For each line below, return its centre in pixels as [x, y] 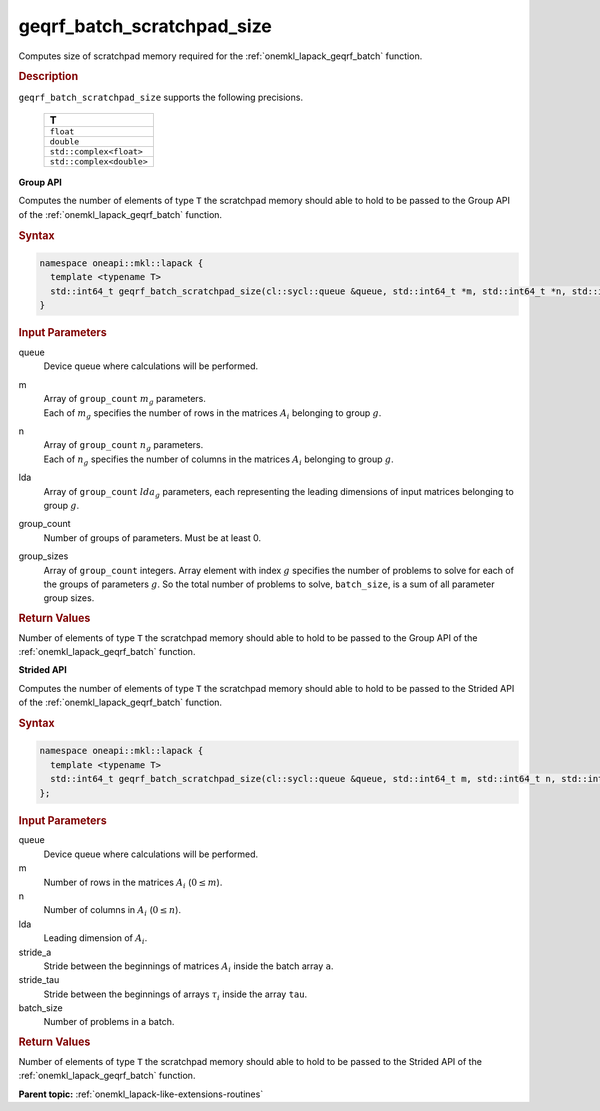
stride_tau [39, 980]
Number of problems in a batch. [109, 1022]
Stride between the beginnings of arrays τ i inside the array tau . [175, 995]
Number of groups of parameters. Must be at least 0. [152, 537]
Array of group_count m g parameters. [125, 400]
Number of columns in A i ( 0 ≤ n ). [112, 911]
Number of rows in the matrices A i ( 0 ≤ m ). [133, 883]
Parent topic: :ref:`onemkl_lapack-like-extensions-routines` [141, 1094]
